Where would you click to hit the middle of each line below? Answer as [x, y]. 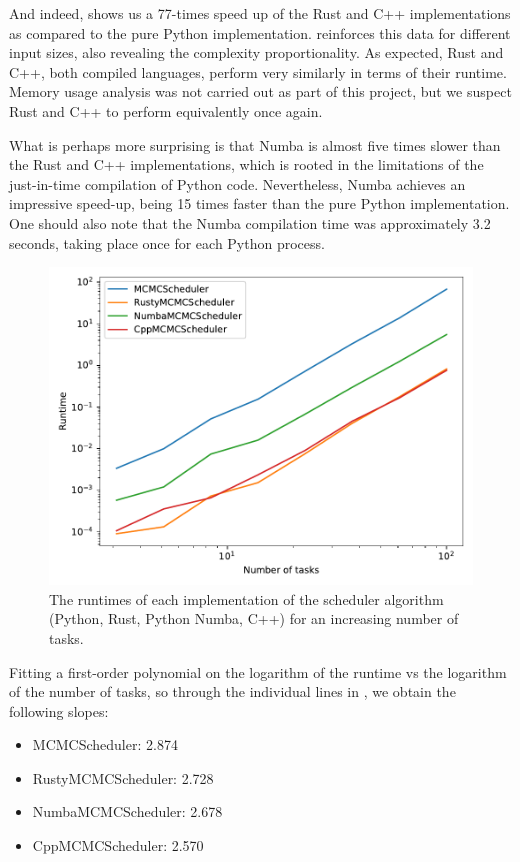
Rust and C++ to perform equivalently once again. [166, 110]
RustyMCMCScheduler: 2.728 [123, 777]
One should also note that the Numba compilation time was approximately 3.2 [250, 222]
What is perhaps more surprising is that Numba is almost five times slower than [255, 144]
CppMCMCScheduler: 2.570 [118, 845]
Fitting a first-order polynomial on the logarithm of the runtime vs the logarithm [258, 671]
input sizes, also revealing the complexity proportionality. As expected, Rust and [256, 52]
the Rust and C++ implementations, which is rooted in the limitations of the [246, 164]
